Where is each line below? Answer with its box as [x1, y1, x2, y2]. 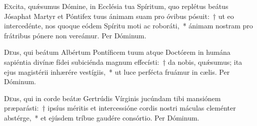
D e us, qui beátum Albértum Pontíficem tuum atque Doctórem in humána [4, 47, 230, 57]
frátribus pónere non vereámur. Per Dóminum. [4, 30, 146, 40]
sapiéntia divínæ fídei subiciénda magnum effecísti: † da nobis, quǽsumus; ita [4, 56, 242, 67]
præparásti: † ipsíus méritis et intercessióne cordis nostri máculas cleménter [4, 103, 236, 113]
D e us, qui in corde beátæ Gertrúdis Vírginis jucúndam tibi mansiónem [4, 93, 221, 103]
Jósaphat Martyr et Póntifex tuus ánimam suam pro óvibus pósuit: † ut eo [4, 10, 234, 21]
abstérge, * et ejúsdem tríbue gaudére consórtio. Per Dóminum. [4, 112, 199, 123]
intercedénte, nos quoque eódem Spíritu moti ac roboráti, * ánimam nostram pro [4, 20, 253, 31]
